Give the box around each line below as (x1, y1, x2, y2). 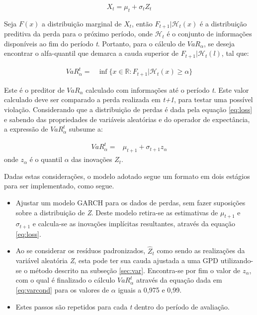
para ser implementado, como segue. (4, 180, 114, 191)
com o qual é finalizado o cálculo (15, 275, 115, 285)
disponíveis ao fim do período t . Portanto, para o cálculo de (4, 38, 185, 48)
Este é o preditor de (4, 84, 65, 95)
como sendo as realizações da (157, 245, 245, 256)
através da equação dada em (136, 275, 222, 285)
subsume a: (69, 124, 103, 134)
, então (132, 18, 153, 28)
